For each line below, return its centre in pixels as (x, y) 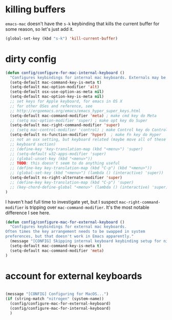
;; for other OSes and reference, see (51, 106)
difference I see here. (28, 213)
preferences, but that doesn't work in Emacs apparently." (70, 236)
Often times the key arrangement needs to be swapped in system (75, 232)
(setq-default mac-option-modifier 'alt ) (55, 87)
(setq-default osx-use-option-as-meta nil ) (57, 92)
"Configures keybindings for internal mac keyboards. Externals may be (88, 77)
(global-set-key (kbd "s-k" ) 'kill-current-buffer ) (61, 38)
